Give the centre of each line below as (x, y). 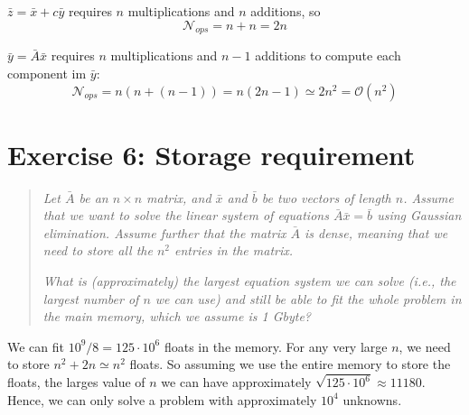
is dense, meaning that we (376, 232)
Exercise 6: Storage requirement (211, 154)
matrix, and (179, 197)
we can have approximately (236, 382)
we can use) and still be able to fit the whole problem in (308, 298)
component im (47, 73)
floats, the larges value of (76, 382)
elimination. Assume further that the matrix (164, 232)
